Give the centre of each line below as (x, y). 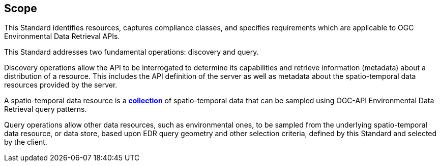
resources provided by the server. (61, 85)
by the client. (26, 142)
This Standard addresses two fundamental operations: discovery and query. (131, 52)
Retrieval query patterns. (46, 109)
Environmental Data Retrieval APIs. (62, 36)
